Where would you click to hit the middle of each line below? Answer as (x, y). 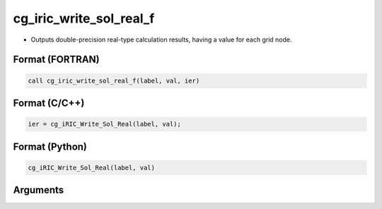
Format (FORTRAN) (56, 60)
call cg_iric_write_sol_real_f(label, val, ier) (114, 80)
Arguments (39, 190)
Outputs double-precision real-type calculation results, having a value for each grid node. (162, 40)
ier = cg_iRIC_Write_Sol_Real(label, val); (105, 124)
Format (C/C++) (49, 103)
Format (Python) (50, 147)
